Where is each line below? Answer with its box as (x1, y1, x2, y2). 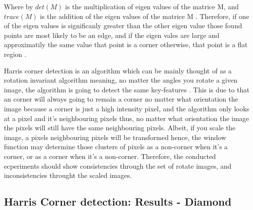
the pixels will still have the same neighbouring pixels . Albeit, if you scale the (4, 122, 235, 133)
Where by (4, 1, 33, 11)
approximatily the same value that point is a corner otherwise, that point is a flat (4, 39, 248, 50)
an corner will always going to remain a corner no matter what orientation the (4, 94, 238, 104)
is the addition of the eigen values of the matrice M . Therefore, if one (40, 11, 249, 21)
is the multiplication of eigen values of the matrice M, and (65, 1, 239, 11)
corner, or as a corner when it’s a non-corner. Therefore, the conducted (4, 151, 216, 161)
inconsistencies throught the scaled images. (4, 170, 132, 180)
